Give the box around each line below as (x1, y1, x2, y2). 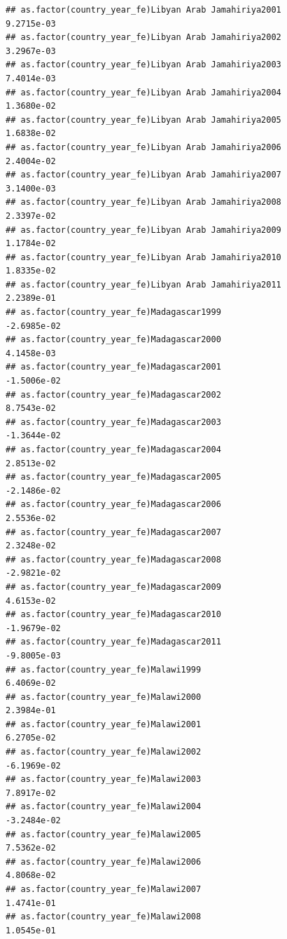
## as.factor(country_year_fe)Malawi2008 (6, 912, 202, 922)
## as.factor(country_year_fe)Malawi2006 (6, 856, 202, 867)
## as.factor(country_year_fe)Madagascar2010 (6, 609, 221, 620)
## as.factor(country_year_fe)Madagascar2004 (6, 445, 221, 454)
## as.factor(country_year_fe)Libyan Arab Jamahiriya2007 (6, 170, 281, 180)
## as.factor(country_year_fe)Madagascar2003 (6, 417, 221, 427)
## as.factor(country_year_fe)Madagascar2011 (6, 637, 221, 647)
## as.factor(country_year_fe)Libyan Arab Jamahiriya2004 (6, 87, 281, 97)
